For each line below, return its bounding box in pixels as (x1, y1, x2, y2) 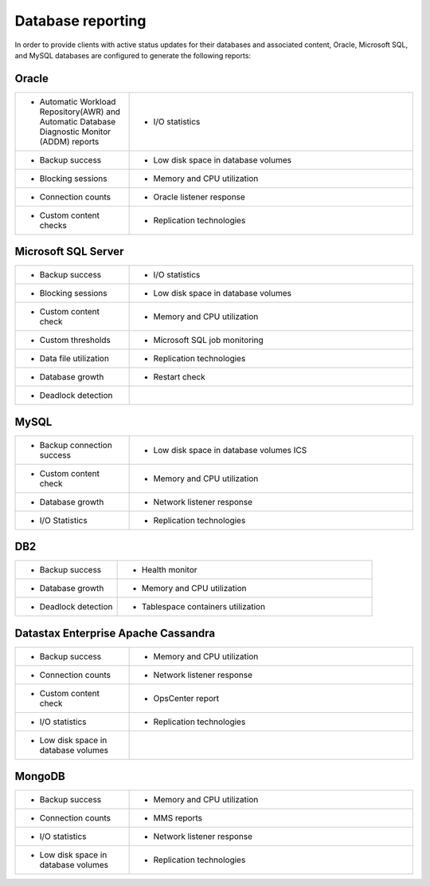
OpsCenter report (153, 692, 220, 703)
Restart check (153, 372, 206, 383)
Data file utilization (39, 353, 109, 364)
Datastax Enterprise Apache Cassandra (14, 626, 216, 640)
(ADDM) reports (39, 136, 100, 147)
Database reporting (14, 12, 147, 30)
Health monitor (141, 565, 198, 576)
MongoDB (14, 770, 65, 783)
